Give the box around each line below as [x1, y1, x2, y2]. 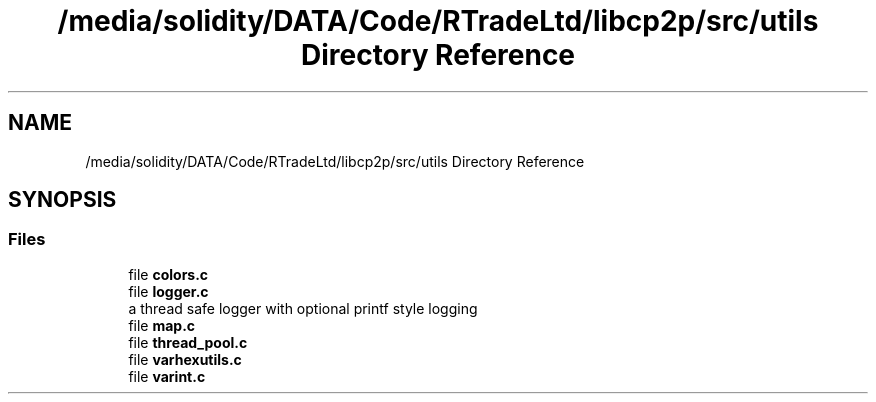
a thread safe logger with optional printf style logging [128, 299, 478, 317]
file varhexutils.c [128, 350, 242, 368]
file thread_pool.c [128, 333, 248, 351]
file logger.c [128, 282, 209, 300]
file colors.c [128, 265, 209, 283]
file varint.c [128, 367, 206, 385]
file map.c [128, 316, 196, 334]
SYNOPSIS [8, 187, 117, 213]
